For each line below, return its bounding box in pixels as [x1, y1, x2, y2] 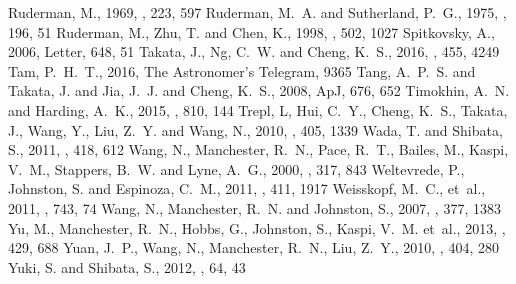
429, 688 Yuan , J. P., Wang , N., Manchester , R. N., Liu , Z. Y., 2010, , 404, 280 [8, 237, 499, 258]
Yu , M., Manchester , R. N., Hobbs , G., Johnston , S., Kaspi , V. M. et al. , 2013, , [8, 217, 506, 238]
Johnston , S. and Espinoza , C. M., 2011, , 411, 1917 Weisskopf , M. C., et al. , [8, 178, 486, 199]
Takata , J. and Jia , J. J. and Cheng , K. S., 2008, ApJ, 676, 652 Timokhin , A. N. [8, 80, 510, 101]
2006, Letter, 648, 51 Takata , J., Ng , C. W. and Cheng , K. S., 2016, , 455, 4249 [8, 41, 500, 62]
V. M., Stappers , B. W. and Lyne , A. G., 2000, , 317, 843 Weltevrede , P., [8, 158, 465, 179]
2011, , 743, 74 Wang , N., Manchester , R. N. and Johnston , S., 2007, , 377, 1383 [8, 197, 501, 218]
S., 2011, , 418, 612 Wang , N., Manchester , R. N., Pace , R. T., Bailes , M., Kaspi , [8, 139, 509, 160]
